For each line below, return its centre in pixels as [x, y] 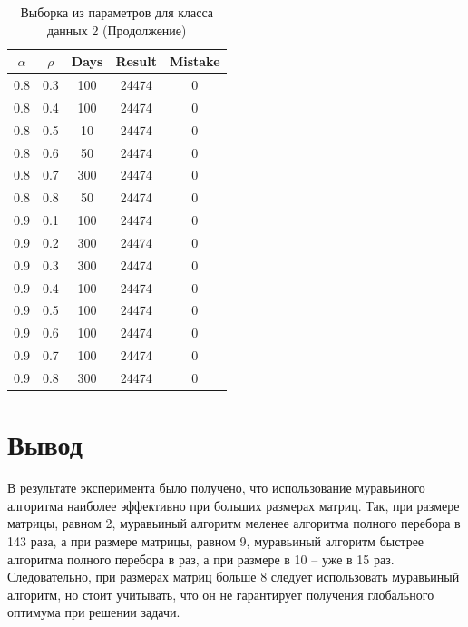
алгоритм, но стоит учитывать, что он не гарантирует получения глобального [221, 594]
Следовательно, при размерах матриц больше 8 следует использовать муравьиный [234, 577]
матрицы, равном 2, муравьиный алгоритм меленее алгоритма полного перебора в [234, 523]
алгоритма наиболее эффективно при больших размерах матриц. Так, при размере [234, 505]
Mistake [195, 61]
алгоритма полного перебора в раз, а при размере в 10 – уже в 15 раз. [201, 558]
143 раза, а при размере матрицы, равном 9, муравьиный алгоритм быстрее [216, 541]
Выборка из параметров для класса [117, 12]
